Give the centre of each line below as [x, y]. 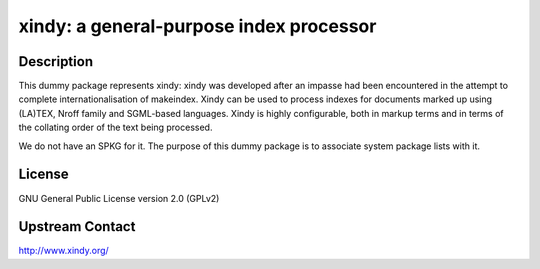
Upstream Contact [77, 226]
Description [56, 61]
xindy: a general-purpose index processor [197, 26]
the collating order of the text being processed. [115, 127]
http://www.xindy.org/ [63, 251]
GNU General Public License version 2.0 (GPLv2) [119, 198]
